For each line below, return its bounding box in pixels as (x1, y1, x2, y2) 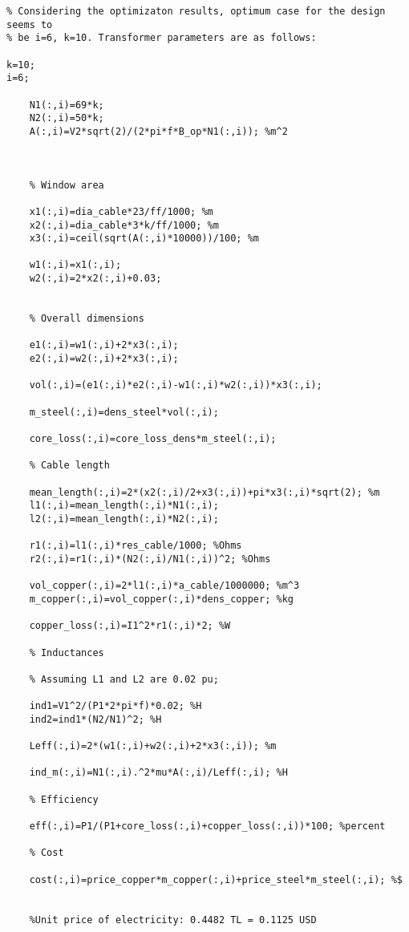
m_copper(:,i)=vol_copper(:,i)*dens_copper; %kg (29, 593, 294, 605)
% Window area (29, 179, 104, 191)
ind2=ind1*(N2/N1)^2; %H (29, 713, 162, 725)
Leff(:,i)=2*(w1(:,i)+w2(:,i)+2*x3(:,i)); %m (29, 740, 277, 752)
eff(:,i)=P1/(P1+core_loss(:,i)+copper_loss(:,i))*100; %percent (29, 821, 386, 833)
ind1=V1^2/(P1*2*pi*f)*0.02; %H (29, 700, 202, 712)
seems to (6, 18, 53, 30)
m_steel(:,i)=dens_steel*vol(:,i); (29, 406, 219, 418)
